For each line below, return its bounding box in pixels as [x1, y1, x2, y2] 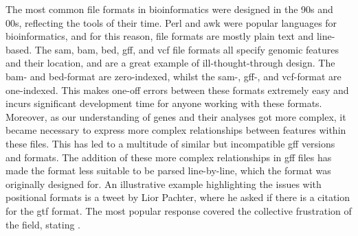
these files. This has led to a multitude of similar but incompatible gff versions [5, 136, 335, 150]
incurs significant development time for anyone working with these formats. [5, 96, 322, 110]
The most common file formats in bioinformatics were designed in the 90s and [5, 2, 333, 16]
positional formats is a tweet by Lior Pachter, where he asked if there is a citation [5, 190, 350, 204]
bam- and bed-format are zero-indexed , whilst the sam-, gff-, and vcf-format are [5, 69, 342, 83]
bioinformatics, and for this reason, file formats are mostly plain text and [5, 29, 314, 43]
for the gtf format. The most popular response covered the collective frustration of [5, 203, 352, 217]
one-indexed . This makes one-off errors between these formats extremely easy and [5, 82, 349, 97]
